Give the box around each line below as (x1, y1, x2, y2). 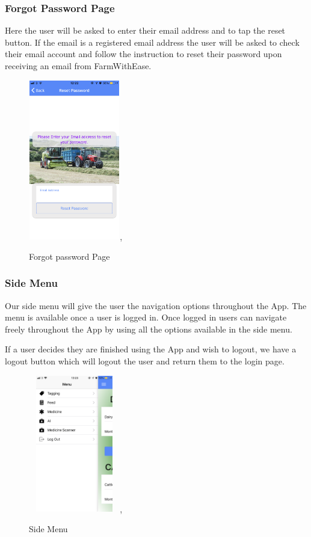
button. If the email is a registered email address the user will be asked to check (5, 35, 300, 48)
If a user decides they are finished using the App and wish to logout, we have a (5, 343, 297, 355)
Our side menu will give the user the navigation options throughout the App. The (5, 299, 307, 311)
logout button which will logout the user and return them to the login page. (5, 354, 285, 367)
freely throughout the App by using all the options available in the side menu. (5, 322, 292, 335)
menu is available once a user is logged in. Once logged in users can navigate (5, 311, 287, 324)
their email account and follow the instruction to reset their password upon (5, 48, 282, 60)
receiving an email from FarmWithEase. (5, 60, 152, 72)
